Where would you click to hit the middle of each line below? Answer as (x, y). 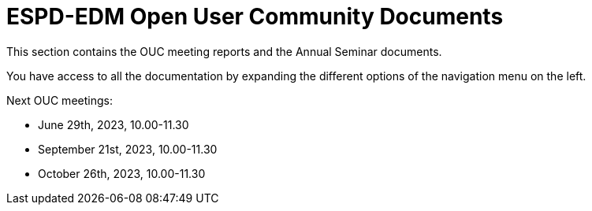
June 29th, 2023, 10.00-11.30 (114, 124)
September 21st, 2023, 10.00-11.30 (128, 149)
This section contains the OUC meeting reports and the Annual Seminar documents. (224, 51)
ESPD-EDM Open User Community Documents (255, 17)
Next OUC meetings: (60, 100)
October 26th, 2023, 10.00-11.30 (122, 173)
